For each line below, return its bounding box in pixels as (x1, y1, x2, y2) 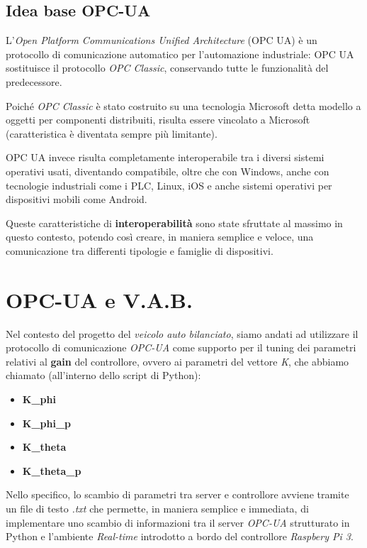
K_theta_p (22, 463, 81, 478)
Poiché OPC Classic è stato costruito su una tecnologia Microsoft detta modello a (6, 98, 361, 113)
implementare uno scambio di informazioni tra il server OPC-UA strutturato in (6, 515, 350, 530)
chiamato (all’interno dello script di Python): (6, 368, 201, 383)
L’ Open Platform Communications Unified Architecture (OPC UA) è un (6, 33, 317, 48)
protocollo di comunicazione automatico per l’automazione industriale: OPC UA (6, 46, 354, 61)
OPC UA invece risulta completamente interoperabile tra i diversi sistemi (6, 150, 324, 165)
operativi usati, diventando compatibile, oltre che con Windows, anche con (6, 163, 329, 178)
